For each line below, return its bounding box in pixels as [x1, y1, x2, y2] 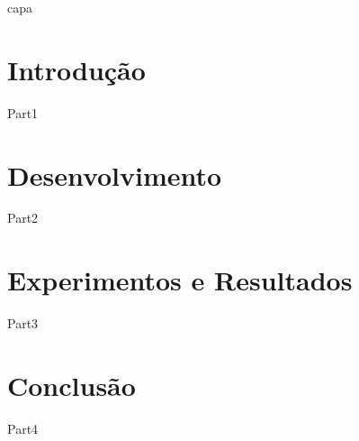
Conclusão [7, 366, 136, 403]
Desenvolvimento [7, 156, 222, 193]
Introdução [7, 51, 146, 87]
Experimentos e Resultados [7, 262, 353, 299]
